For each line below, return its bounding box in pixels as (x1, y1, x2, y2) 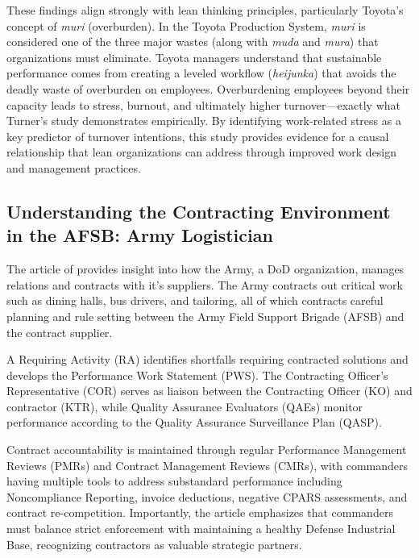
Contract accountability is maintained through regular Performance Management (6, 441, 407, 458)
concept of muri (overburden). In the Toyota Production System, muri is (6, 17, 366, 34)
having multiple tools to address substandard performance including (6, 473, 342, 489)
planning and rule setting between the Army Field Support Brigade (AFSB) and (6, 307, 404, 324)
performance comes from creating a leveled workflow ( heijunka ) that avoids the (6, 65, 396, 81)
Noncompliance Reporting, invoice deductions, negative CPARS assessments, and (6, 488, 408, 505)
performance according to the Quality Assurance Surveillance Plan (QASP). (6, 414, 382, 431)
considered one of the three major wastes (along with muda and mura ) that (6, 33, 379, 50)
